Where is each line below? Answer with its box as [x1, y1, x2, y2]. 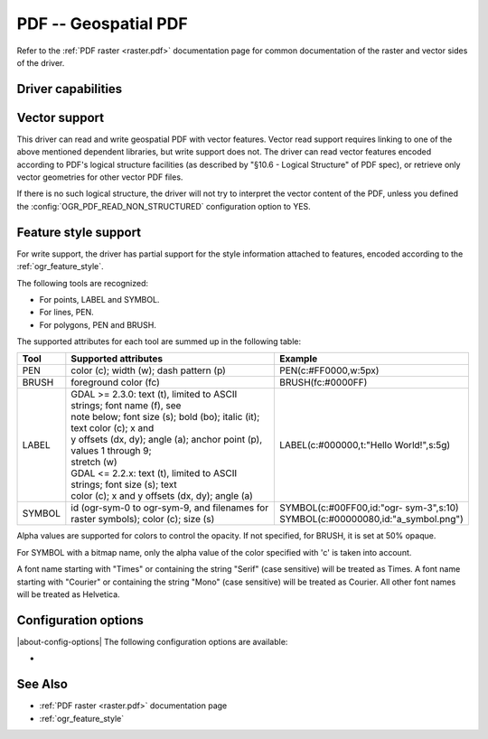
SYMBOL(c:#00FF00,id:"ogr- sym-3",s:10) [278, 501, 460, 514]
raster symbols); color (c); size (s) [70, 513, 215, 526]
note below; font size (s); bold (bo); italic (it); [70, 411, 260, 424]
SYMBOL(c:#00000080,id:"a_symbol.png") [278, 513, 465, 526]
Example [278, 352, 318, 365]
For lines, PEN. [39, 307, 94, 318]
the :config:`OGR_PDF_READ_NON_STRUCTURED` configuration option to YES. [16, 201, 311, 211]
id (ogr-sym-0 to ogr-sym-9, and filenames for [70, 501, 269, 514]
